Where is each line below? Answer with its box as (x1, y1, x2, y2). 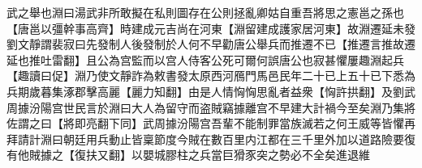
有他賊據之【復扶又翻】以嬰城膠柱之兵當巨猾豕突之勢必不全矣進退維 (6, 146, 370, 163)
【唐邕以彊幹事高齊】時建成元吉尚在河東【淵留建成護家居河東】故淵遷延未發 (6, 19, 416, 36)
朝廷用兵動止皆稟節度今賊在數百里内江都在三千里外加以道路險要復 (62, 130, 416, 147)
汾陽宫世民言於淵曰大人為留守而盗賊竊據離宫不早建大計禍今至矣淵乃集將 (28, 99, 416, 115)
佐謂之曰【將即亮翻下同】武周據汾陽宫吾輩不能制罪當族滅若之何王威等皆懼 (6, 115, 404, 132)
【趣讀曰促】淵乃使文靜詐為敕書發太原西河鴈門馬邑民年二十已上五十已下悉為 (6, 67, 416, 84)
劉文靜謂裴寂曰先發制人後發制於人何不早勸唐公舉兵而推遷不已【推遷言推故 (6, 36, 404, 52)
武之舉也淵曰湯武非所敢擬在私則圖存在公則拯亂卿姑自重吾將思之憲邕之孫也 (6, 4, 404, 20)
